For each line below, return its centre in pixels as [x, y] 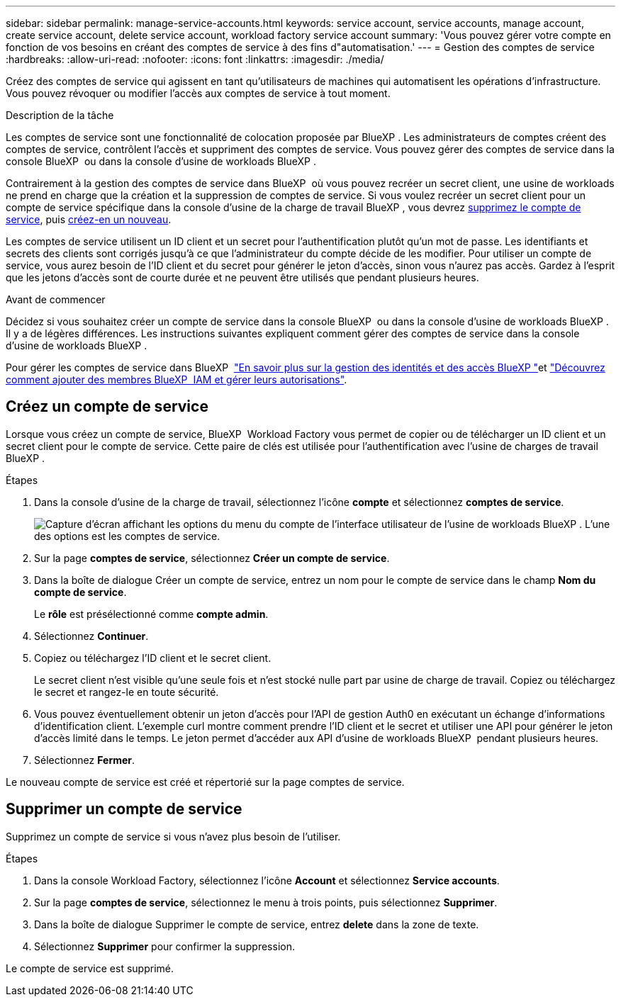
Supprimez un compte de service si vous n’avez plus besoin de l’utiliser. [173, 836]
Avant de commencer [56, 299]
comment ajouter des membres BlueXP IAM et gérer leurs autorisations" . [177, 379]
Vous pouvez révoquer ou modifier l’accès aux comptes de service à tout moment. [198, 93]
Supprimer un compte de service [124, 809]
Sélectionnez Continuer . [91, 636]
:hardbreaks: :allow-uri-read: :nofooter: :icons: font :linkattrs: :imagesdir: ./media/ [195, 59]
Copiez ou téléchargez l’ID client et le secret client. [153, 658]
